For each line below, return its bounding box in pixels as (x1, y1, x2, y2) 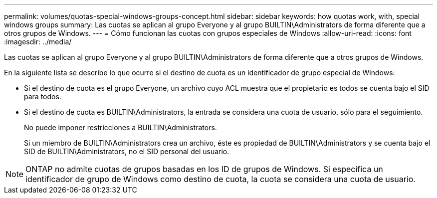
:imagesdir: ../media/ (4, 37, 72, 46)
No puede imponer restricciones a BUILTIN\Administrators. (24, 123, 217, 132)
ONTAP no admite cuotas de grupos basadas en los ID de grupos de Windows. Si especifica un (25, 164, 383, 174)
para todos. (24, 92, 61, 101)
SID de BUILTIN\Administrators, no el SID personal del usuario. (24, 147, 229, 156)
